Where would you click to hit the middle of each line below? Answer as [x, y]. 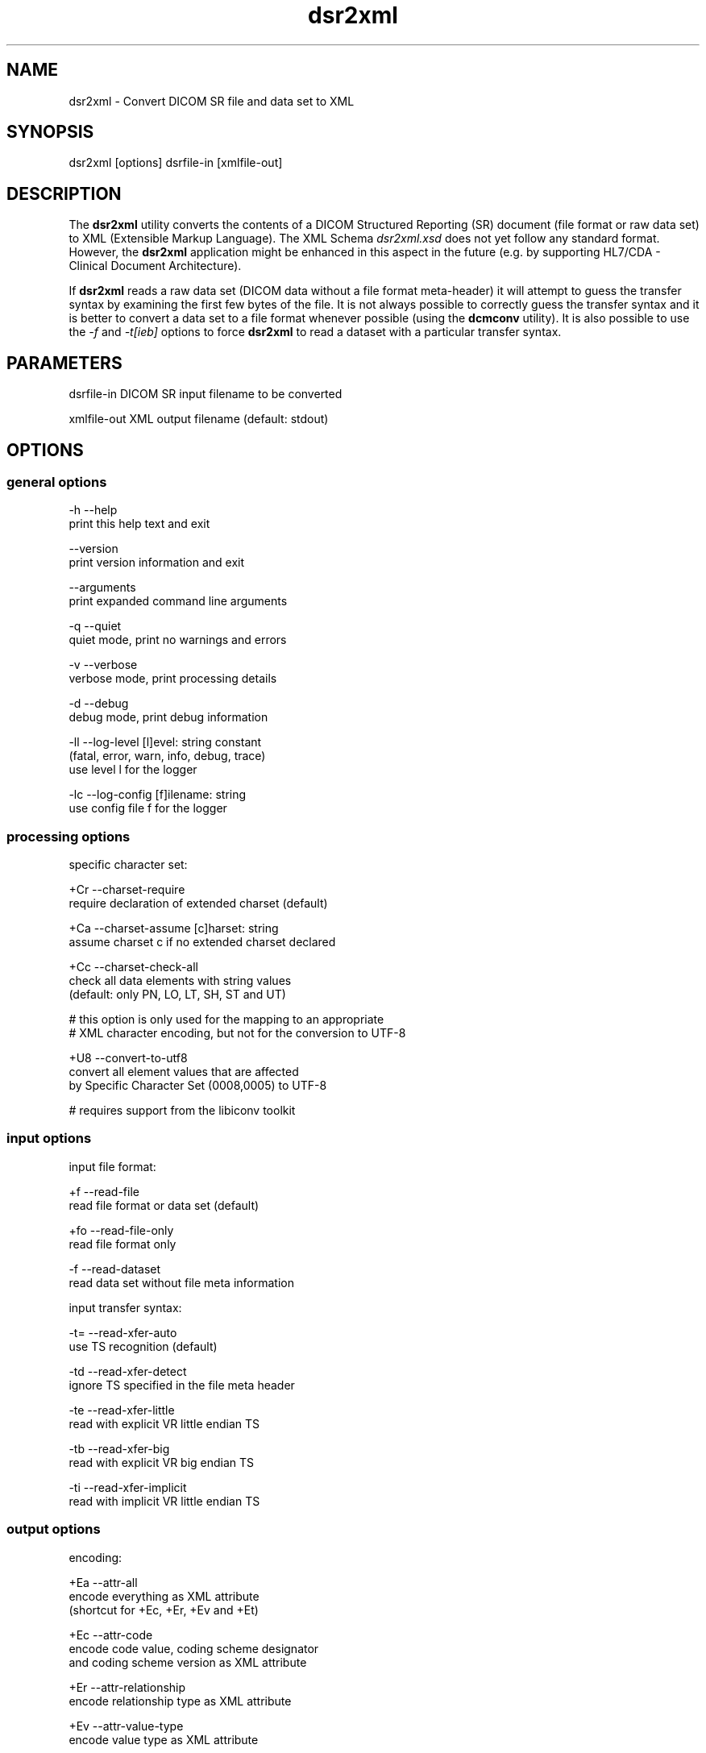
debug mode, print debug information [168, 717]
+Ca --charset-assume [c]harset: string [174, 928]
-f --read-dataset [115, 1269]
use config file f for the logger [148, 808]
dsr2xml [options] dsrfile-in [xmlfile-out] [176, 163]
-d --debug [99, 704]
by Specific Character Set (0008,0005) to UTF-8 [198, 1086]
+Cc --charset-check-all [133, 967]
